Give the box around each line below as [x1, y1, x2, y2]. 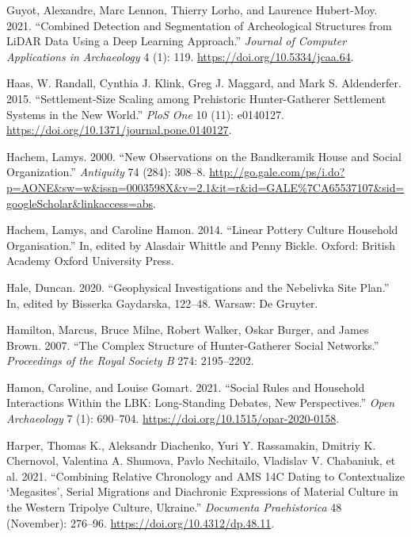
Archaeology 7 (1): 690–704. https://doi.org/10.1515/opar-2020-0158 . [6, 410, 340, 427]
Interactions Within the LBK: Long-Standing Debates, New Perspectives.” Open [6, 394, 395, 411]
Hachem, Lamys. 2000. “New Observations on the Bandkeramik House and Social [6, 148, 401, 164]
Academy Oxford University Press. [6, 252, 174, 269]
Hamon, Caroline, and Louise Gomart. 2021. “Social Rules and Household [6, 378, 365, 395]
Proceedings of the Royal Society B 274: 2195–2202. [6, 352, 254, 369]
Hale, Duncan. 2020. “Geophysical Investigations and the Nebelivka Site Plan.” [6, 278, 390, 295]
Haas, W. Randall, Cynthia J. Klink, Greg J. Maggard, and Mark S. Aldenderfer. [6, 75, 401, 91]
